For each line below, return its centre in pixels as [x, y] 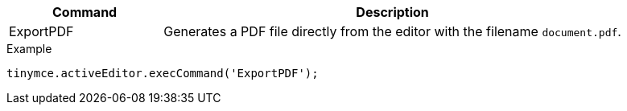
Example [29, 49]
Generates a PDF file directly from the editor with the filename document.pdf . [392, 31]
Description [392, 12]
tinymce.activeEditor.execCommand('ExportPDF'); [163, 73]
